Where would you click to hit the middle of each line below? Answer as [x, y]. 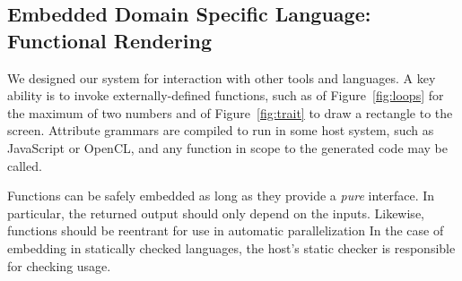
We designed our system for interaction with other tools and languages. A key [222, 77]
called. [25, 165]
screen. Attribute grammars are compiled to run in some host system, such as [221, 130]
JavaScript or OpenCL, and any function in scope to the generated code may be [227, 147]
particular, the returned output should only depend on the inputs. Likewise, [216, 213]
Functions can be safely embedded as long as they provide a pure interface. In [221, 196]
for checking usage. [59, 265]
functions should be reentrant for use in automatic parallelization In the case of [226, 230]
